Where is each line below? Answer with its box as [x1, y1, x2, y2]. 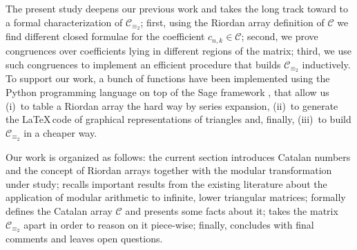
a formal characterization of [6, 15, 123, 29]
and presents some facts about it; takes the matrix [125, 203, 338, 218]
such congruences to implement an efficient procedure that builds [6, 57, 281, 71]
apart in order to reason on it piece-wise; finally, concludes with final [23, 217, 314, 231]
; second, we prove [241, 29, 318, 44]
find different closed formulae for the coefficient [6, 29, 205, 44]
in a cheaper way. [23, 125, 97, 140]
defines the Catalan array [6, 203, 113, 218]
